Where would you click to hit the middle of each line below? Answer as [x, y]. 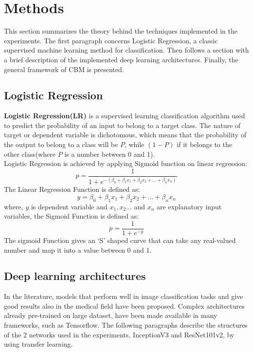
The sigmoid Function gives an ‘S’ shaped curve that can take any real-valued [120, 240]
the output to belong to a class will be [61, 144]
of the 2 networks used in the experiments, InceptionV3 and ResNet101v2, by [119, 334]
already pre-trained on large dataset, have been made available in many [111, 315]
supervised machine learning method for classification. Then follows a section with [126, 50]
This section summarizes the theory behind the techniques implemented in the [121, 31]
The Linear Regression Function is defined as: [72, 189]
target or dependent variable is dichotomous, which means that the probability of [125, 135]
